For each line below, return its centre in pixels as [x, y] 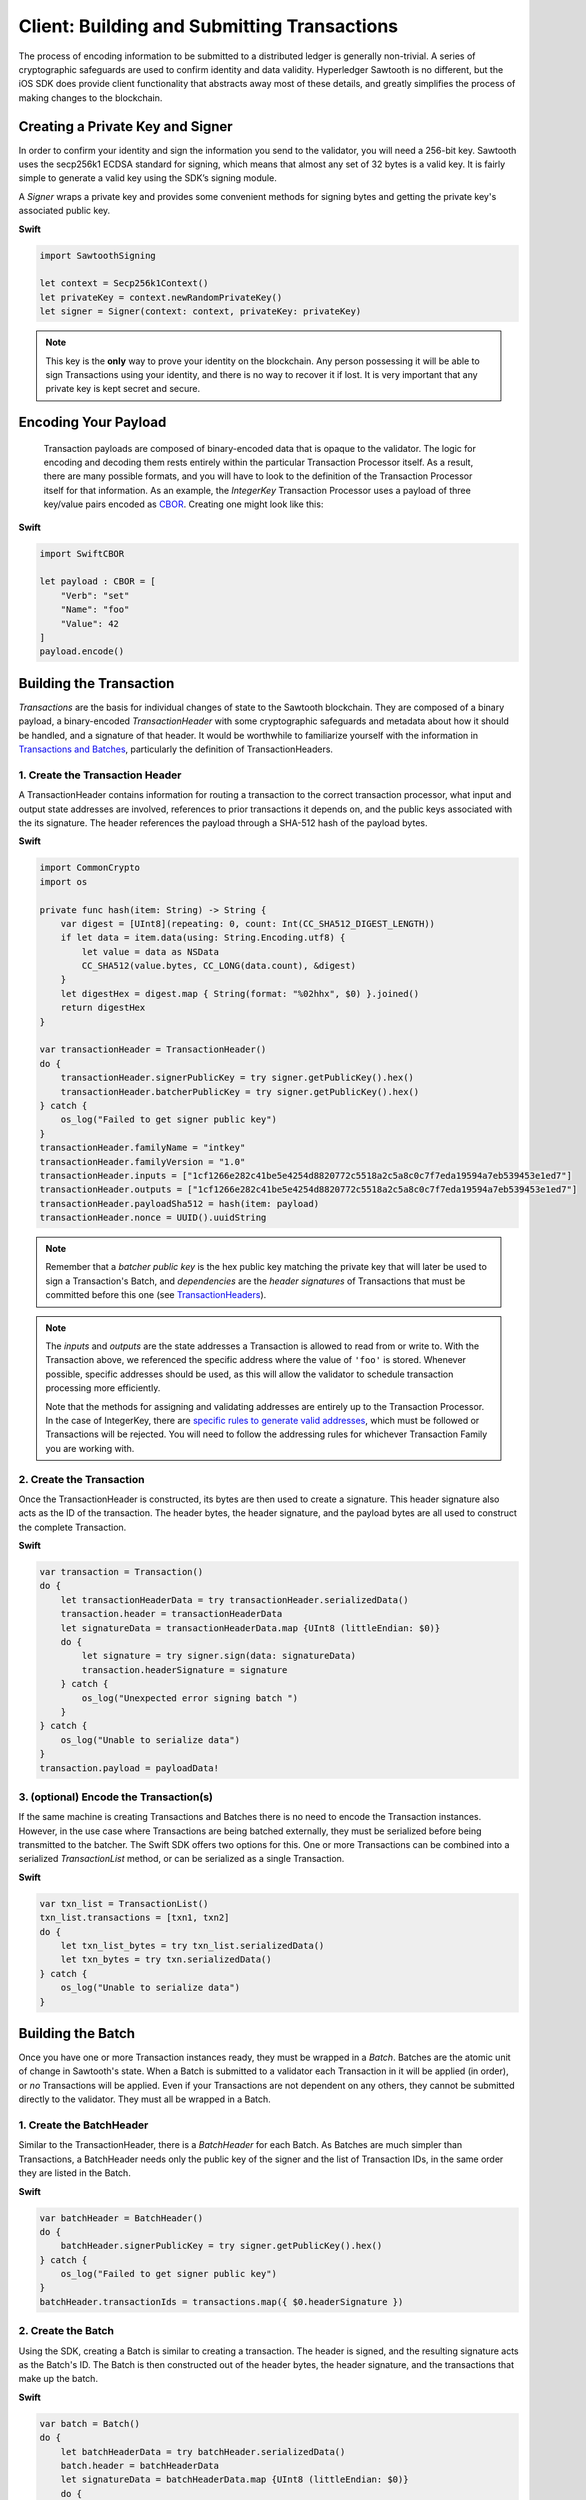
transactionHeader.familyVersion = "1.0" [142, 1161]
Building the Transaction [96, 683]
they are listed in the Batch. [75, 2173]
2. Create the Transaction [81, 1479]
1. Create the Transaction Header [100, 775]
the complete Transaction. [72, 1527]
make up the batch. [58, 2379]
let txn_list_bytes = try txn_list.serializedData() [192, 1945]
